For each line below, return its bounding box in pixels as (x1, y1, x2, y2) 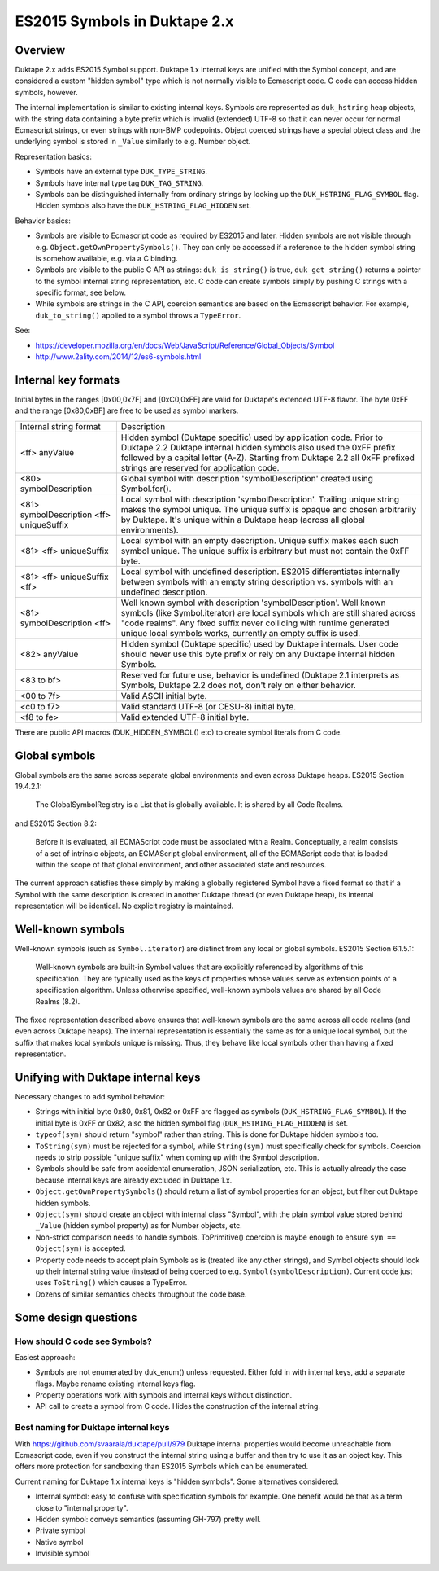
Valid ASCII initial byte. (120, 690, 207, 701)
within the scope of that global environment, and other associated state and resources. (35, 859, 327, 869)
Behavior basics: (15, 216, 71, 226)
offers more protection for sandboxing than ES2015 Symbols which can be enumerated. (15, 1462, 309, 1472)
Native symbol (35, 1537, 84, 1547)
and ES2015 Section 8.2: (15, 818, 98, 828)
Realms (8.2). (35, 996, 80, 1006)
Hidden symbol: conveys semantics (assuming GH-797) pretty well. (35, 1514, 262, 1524)
